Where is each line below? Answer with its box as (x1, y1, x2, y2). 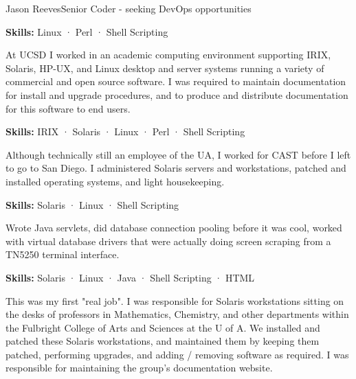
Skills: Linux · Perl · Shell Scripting (5, 24, 168, 38)
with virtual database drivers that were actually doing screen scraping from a (5, 233, 331, 248)
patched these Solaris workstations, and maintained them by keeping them (5, 334, 320, 348)
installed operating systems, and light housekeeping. (5, 174, 225, 188)
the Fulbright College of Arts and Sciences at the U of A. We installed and (5, 320, 320, 334)
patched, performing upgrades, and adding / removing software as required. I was (5, 347, 349, 361)
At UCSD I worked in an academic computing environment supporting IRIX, (5, 47, 331, 62)
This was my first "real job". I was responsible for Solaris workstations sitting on (5, 293, 344, 308)
